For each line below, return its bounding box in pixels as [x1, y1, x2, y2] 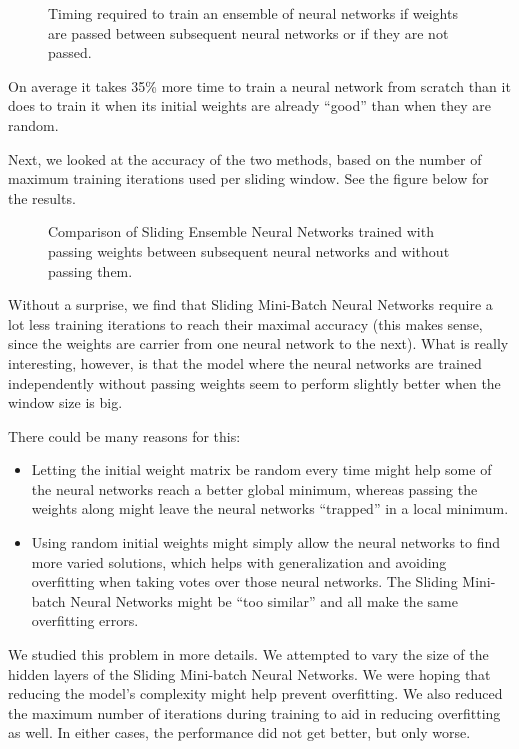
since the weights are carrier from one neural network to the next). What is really [8, 333, 509, 354]
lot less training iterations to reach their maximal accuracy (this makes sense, [8, 313, 483, 334]
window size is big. [8, 392, 123, 413]
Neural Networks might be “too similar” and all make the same [70, 590, 458, 611]
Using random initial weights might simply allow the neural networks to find [31, 532, 501, 553]
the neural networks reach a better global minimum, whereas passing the [31, 478, 478, 499]
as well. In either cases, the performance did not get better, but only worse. [8, 722, 471, 743]
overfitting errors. [31, 610, 139, 631]
